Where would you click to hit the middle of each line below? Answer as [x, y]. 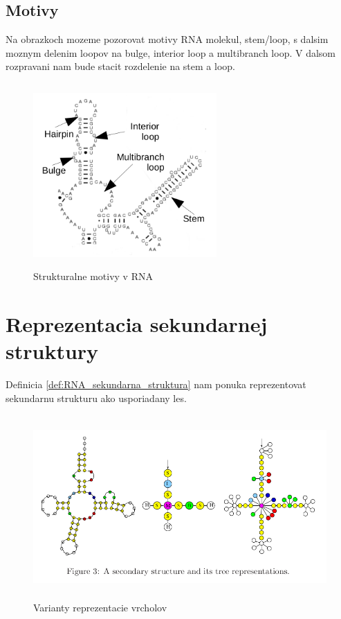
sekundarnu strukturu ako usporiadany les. [96, 398]
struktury [52, 351]
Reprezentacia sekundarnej [137, 323]
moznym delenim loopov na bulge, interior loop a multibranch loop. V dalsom [171, 52]
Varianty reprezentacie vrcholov [100, 608]
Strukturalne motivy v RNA [93, 276]
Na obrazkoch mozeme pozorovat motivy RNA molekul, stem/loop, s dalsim [167, 39]
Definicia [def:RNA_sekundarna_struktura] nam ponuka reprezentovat [156, 384]
